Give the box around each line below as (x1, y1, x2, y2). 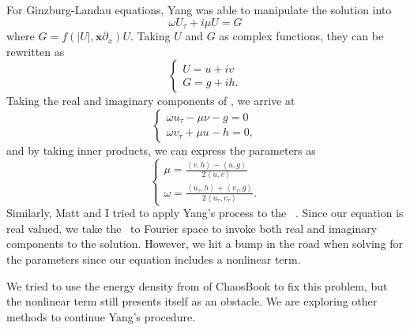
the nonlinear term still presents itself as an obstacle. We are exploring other (6, 293, 378, 309)
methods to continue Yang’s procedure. (6, 308, 196, 324)
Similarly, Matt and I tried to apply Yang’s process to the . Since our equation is (6, 204, 404, 221)
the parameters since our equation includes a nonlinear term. (6, 251, 301, 268)
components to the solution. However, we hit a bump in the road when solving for (6, 235, 404, 252)
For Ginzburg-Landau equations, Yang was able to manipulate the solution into (6, 2, 392, 17)
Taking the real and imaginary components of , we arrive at (6, 92, 295, 109)
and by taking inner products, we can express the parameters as (6, 141, 316, 158)
